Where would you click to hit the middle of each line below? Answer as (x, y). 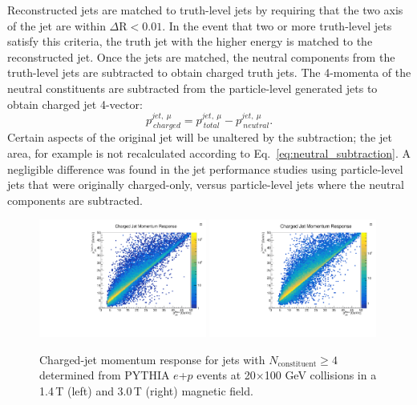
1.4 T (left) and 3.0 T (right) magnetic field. (146, 390)
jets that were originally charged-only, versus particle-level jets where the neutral (206, 184)
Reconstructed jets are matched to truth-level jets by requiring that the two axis (205, 10)
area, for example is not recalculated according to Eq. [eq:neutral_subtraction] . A (209, 152)
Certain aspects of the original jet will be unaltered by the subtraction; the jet (200, 137)
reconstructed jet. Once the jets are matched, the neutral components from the (201, 56)
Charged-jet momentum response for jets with (152, 359)
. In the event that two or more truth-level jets (277, 25)
